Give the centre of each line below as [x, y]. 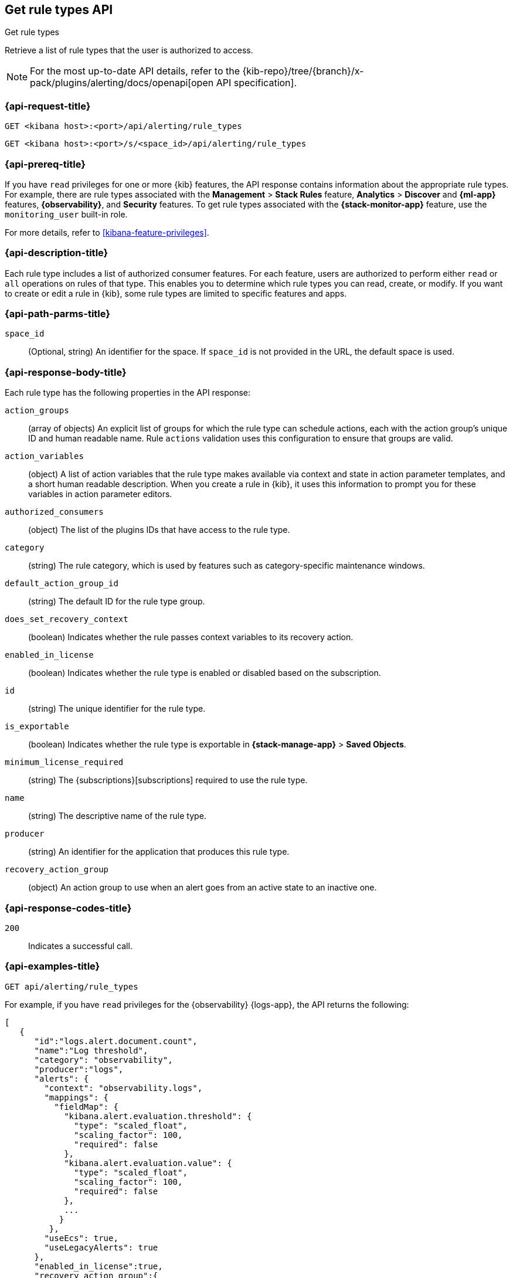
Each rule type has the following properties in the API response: [128, 393]
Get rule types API [59, 10]
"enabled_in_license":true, [98, 1266]
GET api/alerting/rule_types [72, 986]
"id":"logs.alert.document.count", [116, 1041]
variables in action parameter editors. [100, 494]
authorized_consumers [54, 512]
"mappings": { [77, 1097]
